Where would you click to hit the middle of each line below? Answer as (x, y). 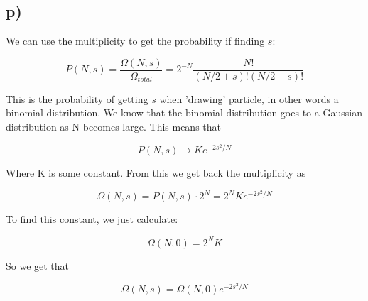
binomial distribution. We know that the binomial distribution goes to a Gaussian (184, 113)
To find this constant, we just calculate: (92, 219)
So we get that (38, 265)
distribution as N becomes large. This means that (114, 127)
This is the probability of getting (77, 98)
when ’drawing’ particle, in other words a (249, 98)
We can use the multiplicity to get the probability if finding (135, 41)
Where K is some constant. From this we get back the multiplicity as (156, 173)
